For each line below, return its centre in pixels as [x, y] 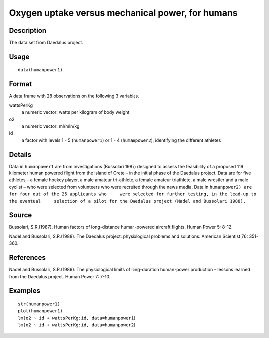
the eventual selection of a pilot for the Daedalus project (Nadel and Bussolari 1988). [128, 201]
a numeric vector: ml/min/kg [51, 126]
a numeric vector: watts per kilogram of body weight [75, 112]
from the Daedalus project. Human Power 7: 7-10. [60, 276]
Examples [25, 291]
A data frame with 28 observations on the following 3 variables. [74, 96]
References [27, 257]
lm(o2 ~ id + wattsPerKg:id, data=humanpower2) [77, 325]
